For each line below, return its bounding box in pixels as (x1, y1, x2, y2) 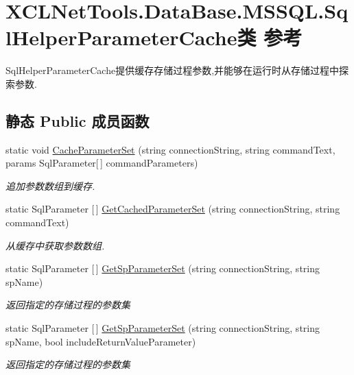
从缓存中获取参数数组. (5, 238, 105, 252)
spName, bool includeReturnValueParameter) (5, 334, 196, 348)
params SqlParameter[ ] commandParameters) (5, 156, 198, 170)
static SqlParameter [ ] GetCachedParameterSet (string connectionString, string (5, 202, 340, 216)
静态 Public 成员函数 (5, 110, 150, 131)
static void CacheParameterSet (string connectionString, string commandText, (5, 142, 335, 156)
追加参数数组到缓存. (5, 178, 95, 193)
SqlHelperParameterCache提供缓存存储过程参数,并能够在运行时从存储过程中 (5, 63, 340, 77)
